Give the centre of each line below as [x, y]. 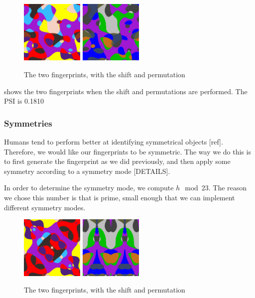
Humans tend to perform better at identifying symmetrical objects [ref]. [114, 141]
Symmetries [28, 123]
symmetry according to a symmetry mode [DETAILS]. [87, 171]
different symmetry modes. [45, 207]
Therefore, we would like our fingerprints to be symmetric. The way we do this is [127, 151]
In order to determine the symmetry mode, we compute [89, 188]
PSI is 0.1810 [24, 101]
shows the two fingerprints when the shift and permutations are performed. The [126, 91]
